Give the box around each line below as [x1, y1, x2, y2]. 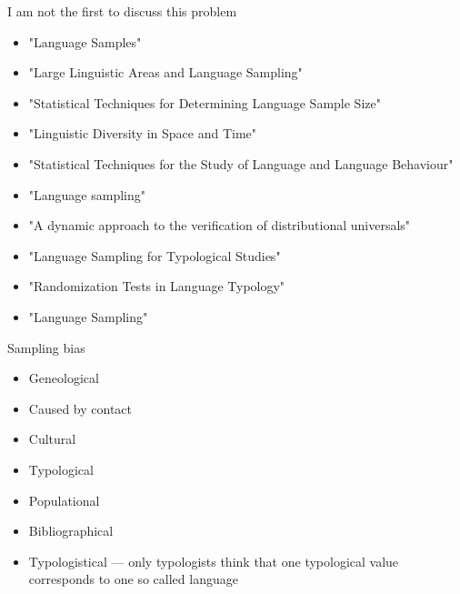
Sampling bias [7, 337, 85, 357]
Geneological [28, 368, 99, 388]
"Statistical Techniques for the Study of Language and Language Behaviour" [28, 154, 454, 173]
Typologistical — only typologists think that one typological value [28, 551, 399, 570]
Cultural [28, 429, 76, 448]
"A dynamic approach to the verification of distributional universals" [28, 216, 411, 235]
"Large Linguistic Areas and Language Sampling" [28, 63, 303, 82]
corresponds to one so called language [28, 569, 238, 589]
